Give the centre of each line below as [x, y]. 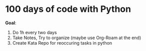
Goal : [11, 23]
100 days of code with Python [68, 9]
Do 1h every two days [34, 32]
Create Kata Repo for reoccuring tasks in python [62, 43]
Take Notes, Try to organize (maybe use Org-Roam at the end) [77, 38]
